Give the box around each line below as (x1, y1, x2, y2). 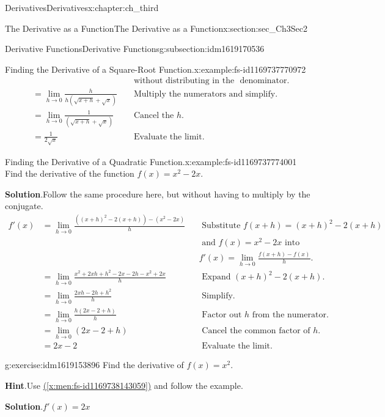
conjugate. (5, 199, 43, 212)
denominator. (240, 76, 290, 86)
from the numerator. (252, 310, 329, 319)
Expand (202, 273, 231, 282)
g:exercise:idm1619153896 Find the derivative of (5, 358, 184, 371)
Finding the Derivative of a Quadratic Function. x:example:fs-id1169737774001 (5, 155, 297, 168)
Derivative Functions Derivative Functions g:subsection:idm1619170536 (5, 42, 265, 55)
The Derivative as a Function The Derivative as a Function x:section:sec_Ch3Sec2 (5, 21, 308, 34)
